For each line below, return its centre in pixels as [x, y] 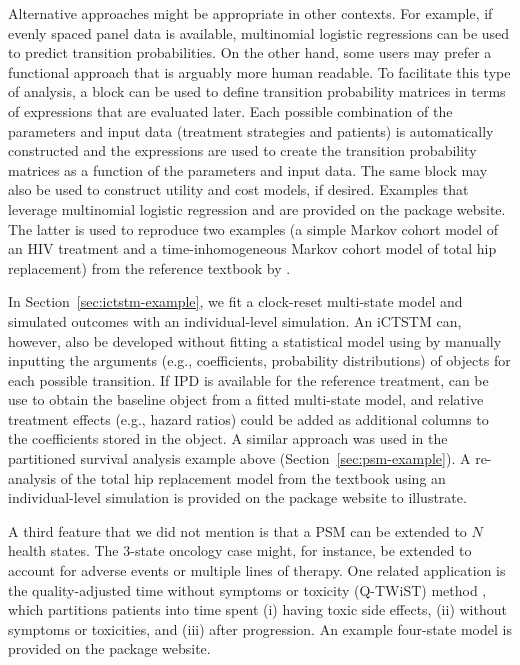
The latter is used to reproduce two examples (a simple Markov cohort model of [253, 228]
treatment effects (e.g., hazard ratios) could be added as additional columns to [248, 418]
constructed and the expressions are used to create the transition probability [242, 150]
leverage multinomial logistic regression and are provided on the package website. [257, 208]
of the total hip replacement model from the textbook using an [253, 477]
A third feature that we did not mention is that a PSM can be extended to [237, 530]
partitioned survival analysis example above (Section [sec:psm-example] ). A [239, 458]
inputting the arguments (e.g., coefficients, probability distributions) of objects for [259, 360]
